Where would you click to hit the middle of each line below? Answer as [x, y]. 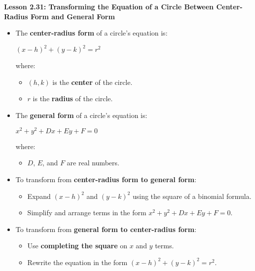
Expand [39, 196]
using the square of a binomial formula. [192, 196]
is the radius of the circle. [73, 98]
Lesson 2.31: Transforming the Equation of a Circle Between [109, 6]
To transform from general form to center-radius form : [106, 229]
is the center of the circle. [92, 82]
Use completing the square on [77, 246]
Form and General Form [73, 16]
